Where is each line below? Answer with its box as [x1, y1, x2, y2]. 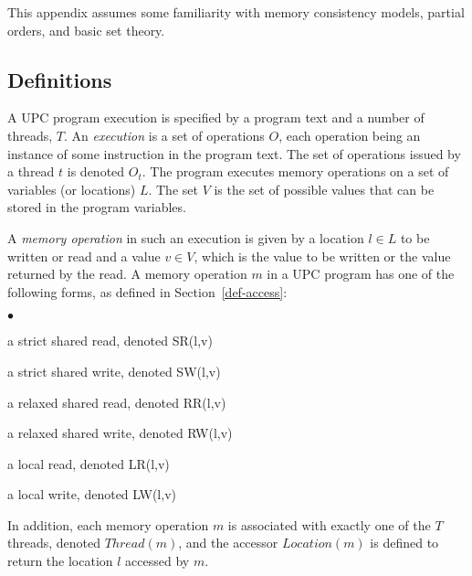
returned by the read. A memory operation [7, 264, 247, 283]
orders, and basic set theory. [7, 20, 165, 39]
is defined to [370, 533, 439, 552]
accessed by [125, 551, 190, 571]
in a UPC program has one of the [267, 264, 455, 283]
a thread [7, 162, 55, 181]
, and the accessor [178, 533, 278, 552]
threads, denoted [7, 533, 101, 552]
